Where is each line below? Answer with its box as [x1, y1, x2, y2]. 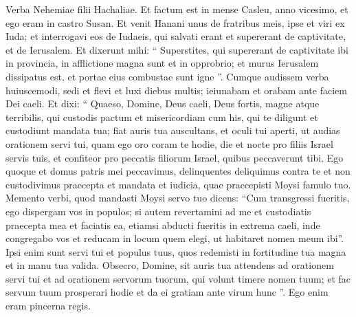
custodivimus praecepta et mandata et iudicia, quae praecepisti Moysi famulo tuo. [5, 177, 351, 191]
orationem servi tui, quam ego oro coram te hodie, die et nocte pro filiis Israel [5, 136, 333, 151]
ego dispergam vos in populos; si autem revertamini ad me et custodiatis [5, 204, 311, 218]
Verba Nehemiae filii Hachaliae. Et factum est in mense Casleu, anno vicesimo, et [5, 2, 348, 16]
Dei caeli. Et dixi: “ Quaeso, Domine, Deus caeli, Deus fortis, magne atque [5, 96, 320, 111]
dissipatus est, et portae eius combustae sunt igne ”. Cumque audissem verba [5, 69, 329, 83]
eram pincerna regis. [5, 298, 91, 313]
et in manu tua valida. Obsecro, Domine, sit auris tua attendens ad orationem [5, 258, 334, 272]
